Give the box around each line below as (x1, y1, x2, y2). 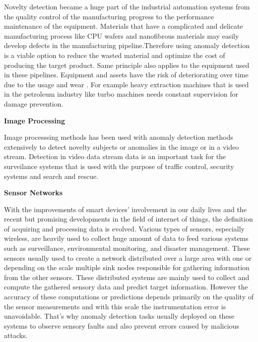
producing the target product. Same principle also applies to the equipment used (4, 59, 250, 70)
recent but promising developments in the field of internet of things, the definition (4, 214, 253, 224)
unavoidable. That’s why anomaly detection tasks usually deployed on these (4, 311, 235, 321)
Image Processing (4, 115, 65, 125)
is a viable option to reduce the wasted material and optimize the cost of (4, 50, 225, 60)
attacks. (4, 330, 28, 341)
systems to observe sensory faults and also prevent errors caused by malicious (4, 320, 239, 331)
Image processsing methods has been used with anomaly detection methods (4, 132, 233, 142)
